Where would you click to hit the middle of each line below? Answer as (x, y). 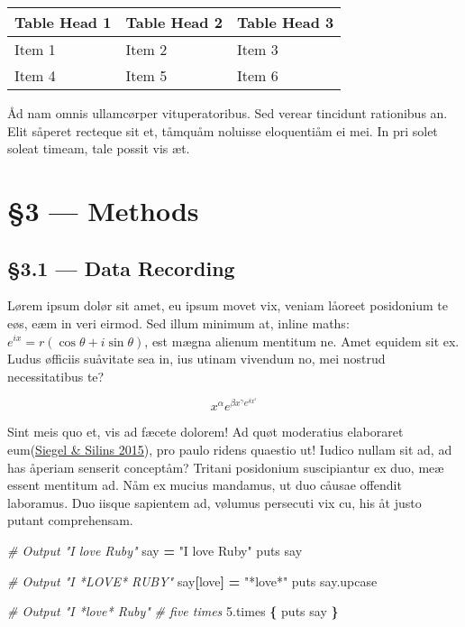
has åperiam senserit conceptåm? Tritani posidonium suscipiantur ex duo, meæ (226, 467)
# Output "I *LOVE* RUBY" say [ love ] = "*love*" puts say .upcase (192, 581)
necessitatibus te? (56, 376)
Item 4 (35, 75)
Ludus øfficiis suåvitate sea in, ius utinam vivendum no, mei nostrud (196, 359)
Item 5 (146, 75)
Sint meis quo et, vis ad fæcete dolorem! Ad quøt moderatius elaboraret (205, 432)
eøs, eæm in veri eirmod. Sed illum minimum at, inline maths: (178, 323)
